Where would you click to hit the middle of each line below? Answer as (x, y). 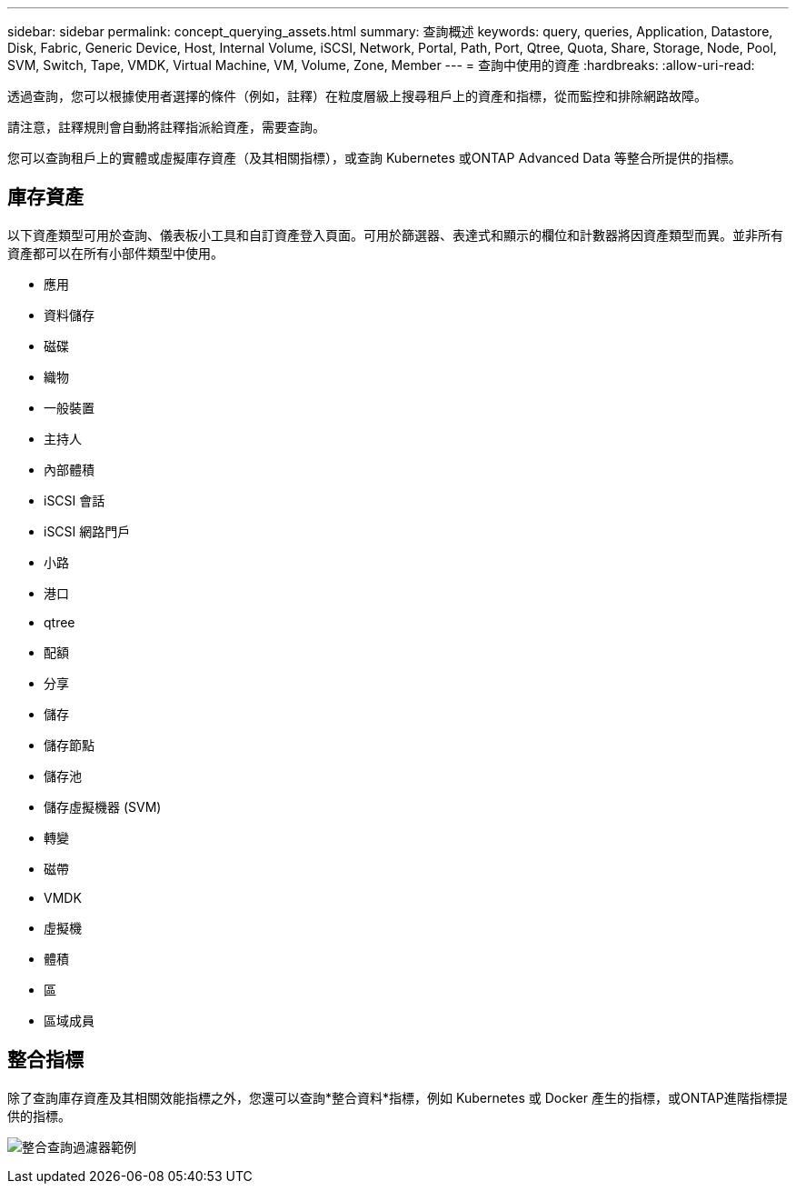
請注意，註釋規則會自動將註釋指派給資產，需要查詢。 (166, 127)
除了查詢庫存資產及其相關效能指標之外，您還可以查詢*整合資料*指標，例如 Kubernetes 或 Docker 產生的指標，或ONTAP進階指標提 (398, 1097)
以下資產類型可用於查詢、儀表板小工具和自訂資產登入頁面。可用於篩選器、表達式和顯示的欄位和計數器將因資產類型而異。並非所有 (395, 235)
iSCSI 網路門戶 (87, 531)
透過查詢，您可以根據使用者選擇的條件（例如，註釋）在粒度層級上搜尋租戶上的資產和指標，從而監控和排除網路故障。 (357, 96)
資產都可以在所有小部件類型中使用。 (115, 253)
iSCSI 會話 (75, 500)
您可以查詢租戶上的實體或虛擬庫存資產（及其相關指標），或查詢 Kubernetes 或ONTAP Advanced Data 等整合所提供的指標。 (374, 158)
